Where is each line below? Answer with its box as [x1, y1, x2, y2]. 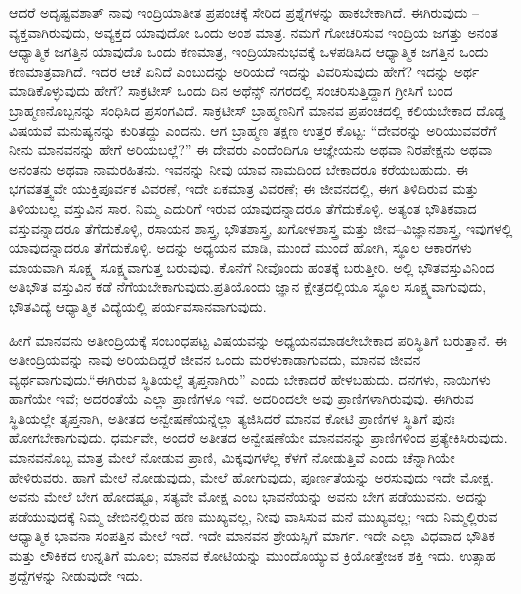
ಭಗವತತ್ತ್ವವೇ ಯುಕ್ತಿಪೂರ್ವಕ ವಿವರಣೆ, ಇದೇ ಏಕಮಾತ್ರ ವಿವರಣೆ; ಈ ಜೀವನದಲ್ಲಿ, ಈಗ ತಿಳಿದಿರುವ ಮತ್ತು [9, 178, 479, 199]
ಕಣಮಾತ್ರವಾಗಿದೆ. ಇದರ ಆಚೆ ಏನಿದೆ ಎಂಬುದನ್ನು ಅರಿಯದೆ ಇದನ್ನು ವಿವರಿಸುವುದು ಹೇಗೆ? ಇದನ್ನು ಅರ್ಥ [9, 60, 480, 81]
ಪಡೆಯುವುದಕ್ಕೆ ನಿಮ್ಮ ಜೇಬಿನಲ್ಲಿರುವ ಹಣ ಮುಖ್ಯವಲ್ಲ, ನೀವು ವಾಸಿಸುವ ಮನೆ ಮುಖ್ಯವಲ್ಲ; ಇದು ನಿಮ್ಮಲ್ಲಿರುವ [9, 505, 498, 526]
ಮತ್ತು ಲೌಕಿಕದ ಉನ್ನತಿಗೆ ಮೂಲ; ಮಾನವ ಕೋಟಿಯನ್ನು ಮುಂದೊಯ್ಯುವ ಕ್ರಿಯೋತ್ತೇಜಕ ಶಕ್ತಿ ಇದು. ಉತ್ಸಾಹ [9, 545, 496, 566]
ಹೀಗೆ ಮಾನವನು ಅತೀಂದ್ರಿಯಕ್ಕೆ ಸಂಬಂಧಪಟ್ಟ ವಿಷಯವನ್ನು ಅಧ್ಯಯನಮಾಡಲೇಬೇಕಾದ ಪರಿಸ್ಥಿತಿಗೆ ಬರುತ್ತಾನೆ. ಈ [9, 329, 507, 350]
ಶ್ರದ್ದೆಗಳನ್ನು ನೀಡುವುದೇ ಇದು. [9, 564, 143, 585]
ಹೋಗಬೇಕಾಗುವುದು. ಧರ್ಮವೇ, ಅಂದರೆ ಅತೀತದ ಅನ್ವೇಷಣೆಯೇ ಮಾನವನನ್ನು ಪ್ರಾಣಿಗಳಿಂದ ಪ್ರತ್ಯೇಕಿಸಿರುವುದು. [9, 427, 508, 448]
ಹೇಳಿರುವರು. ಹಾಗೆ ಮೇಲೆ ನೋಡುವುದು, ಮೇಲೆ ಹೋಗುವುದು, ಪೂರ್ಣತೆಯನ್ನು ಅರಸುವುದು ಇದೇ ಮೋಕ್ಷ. [9, 466, 494, 487]
